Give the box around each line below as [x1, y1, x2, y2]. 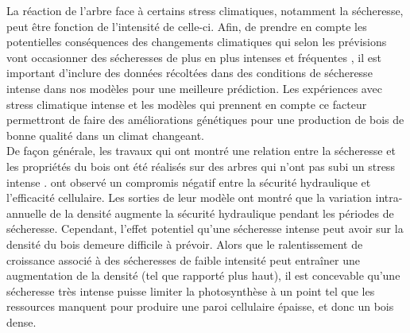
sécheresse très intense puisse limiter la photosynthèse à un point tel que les [6, 282, 375, 299]
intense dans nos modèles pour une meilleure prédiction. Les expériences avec [6, 79, 382, 96]
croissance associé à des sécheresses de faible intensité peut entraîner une [6, 251, 360, 268]
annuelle [6, 204, 47, 221]
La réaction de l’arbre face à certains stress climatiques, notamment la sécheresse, [6, 2, 404, 18]
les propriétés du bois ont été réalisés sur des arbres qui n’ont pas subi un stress [6, 157, 395, 174]
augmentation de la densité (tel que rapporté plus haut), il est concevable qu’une [6, 267, 400, 284]
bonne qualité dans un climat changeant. [6, 126, 204, 143]
